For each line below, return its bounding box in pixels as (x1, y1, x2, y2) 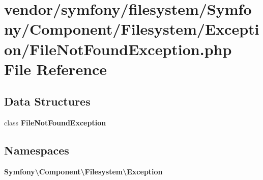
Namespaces (4, 142, 69, 158)
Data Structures (4, 93, 91, 109)
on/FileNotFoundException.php (4, 38, 232, 59)
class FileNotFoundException (4, 117, 106, 128)
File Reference (4, 58, 107, 79)
